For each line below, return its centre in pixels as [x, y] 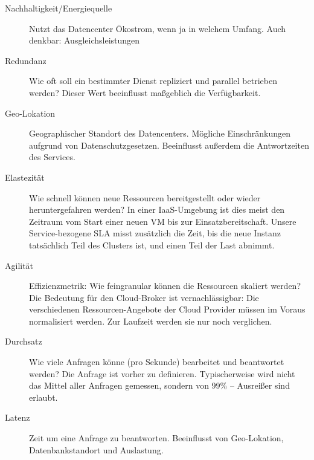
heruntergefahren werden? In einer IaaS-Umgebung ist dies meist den [157, 209]
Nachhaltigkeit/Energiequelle [59, 8]
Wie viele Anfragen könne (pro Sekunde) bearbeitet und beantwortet [157, 362]
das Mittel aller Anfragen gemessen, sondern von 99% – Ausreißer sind [159, 385]
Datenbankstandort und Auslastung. [96, 449]
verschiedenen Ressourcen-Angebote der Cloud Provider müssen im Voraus [167, 309]
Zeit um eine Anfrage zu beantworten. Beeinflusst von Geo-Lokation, [156, 438]
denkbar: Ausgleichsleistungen [85, 40]
